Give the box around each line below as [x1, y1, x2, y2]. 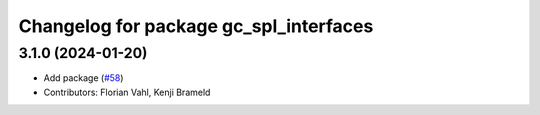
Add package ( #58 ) [43, 72, 124, 84]
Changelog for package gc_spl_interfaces [18, 15, 374, 37]
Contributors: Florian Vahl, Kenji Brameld [43, 86, 211, 98]
